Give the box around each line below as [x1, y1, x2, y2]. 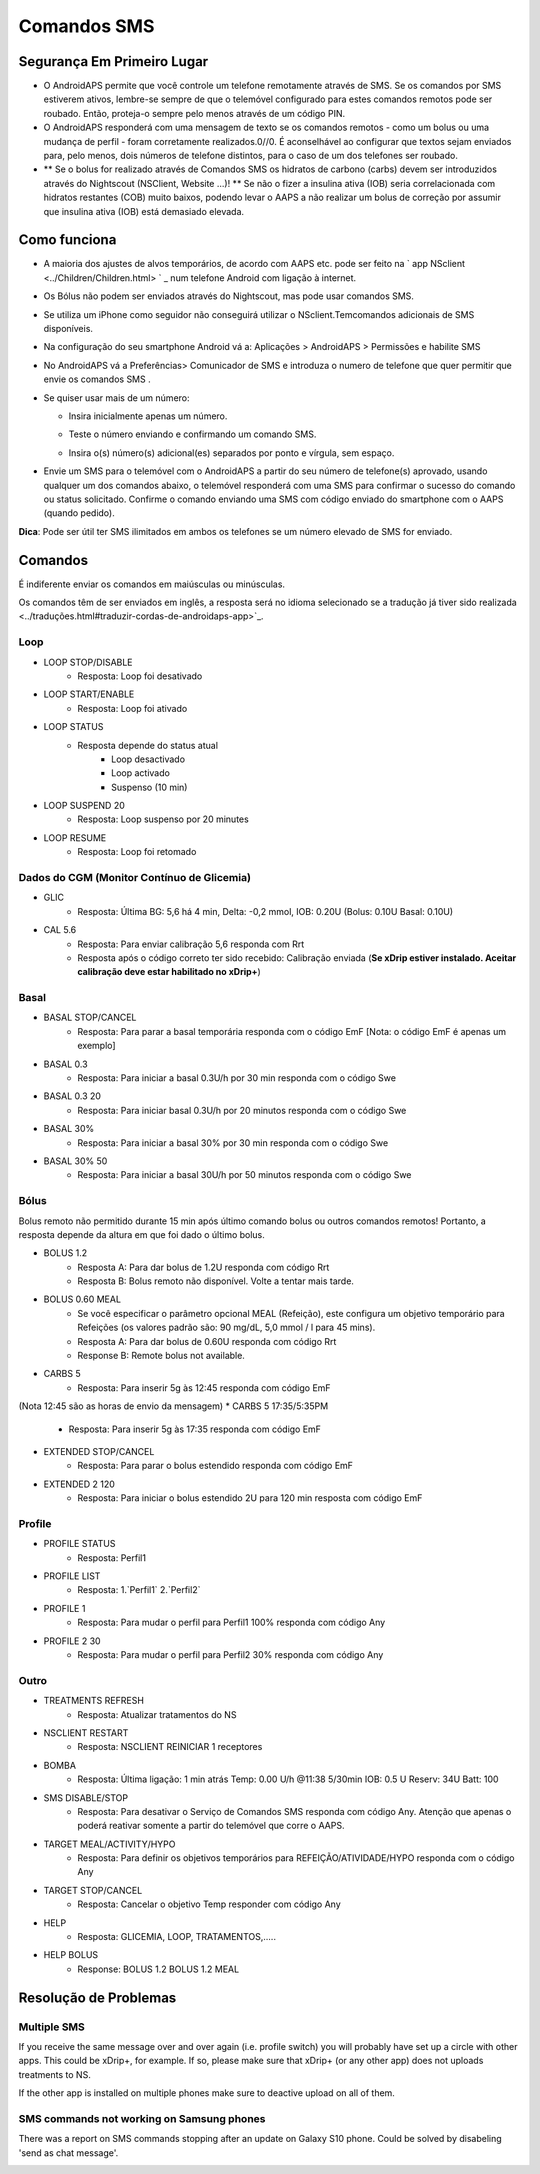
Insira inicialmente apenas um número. [68, 410, 228, 422]
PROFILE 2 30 [43, 1635, 101, 1647]
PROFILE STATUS [43, 1538, 116, 1550]
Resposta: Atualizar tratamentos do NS [77, 1708, 237, 1720]
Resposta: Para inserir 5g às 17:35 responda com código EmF [68, 1423, 322, 1435]
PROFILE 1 [43, 1602, 86, 1614]
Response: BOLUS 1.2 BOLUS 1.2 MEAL [77, 1963, 240, 1975]
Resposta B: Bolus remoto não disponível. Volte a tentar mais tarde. [77, 1275, 355, 1287]
